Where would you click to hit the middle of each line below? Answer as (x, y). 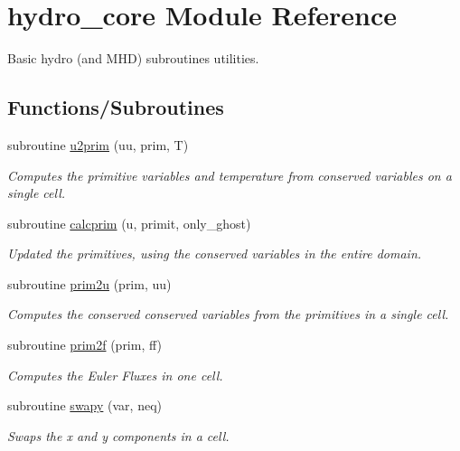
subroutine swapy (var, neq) (84, 405)
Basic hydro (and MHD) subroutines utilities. (133, 58)
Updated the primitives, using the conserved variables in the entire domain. (215, 254)
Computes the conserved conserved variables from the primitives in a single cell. (228, 314)
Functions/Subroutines (116, 107)
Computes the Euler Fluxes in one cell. (115, 375)
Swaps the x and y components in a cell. (118, 435)
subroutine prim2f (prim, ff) (84, 345)
